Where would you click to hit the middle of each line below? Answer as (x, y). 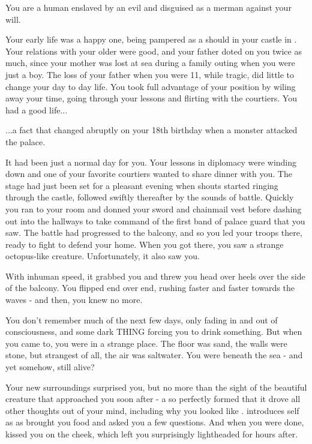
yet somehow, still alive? (50, 367)
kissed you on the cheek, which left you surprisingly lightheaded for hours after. (152, 434)
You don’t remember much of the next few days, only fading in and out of (142, 319)
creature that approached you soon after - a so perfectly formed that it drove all (153, 399)
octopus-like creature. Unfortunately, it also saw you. (103, 256)
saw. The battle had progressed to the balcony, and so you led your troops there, (154, 232)
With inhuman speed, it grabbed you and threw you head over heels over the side (155, 276)
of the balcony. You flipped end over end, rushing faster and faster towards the (150, 288)
